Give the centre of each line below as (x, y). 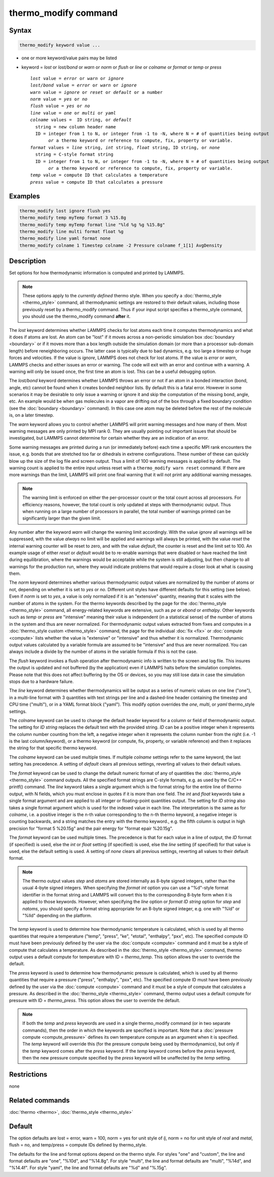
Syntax (20, 30)
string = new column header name (76, 127)
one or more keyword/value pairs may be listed (69, 58)
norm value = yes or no (59, 99)
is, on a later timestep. (32, 415)
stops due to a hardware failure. (41, 681)
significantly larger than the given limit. (62, 518)
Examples (25, 196)
